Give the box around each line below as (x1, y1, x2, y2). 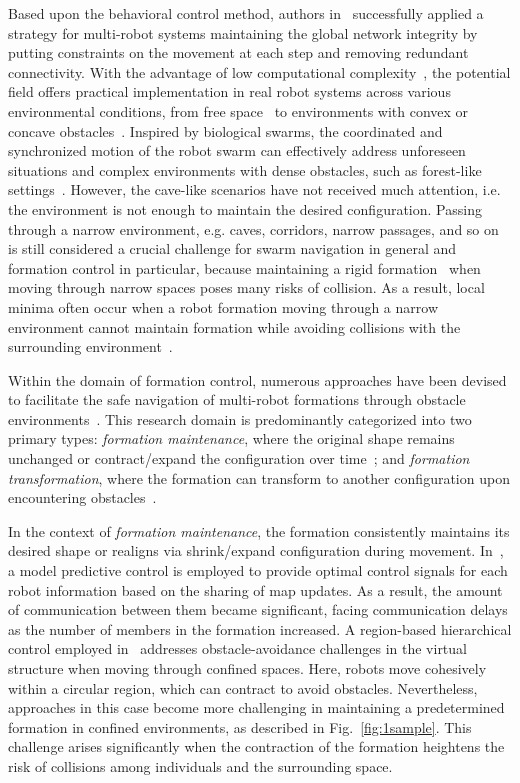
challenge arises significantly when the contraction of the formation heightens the (8, 736, 505, 757)
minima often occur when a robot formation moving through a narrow (8, 296, 438, 317)
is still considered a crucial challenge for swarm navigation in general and (8, 238, 457, 259)
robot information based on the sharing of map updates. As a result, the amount (8, 579, 503, 600)
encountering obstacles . (8, 487, 157, 508)
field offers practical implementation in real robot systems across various (8, 81, 451, 102)
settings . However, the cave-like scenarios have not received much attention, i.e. (8, 179, 501, 200)
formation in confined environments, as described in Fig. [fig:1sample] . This (8, 716, 472, 737)
